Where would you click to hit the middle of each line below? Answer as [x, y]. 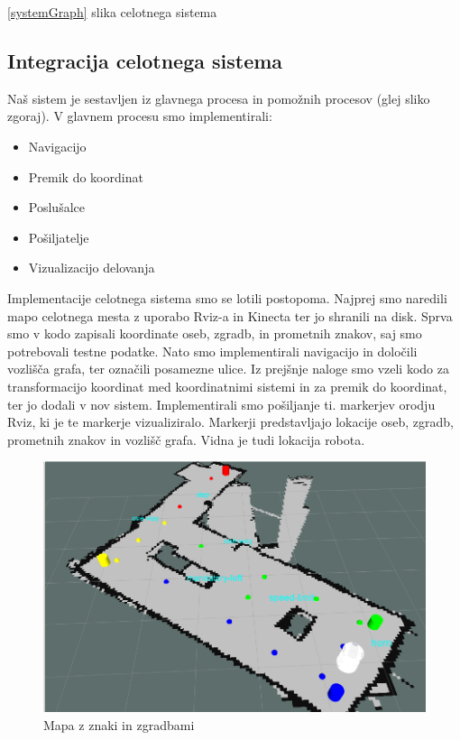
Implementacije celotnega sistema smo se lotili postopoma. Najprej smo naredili [227, 297]
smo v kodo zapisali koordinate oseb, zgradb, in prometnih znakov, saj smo [215, 333]
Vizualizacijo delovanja [92, 268]
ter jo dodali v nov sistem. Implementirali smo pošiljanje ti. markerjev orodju [221, 404]
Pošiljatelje [59, 237]
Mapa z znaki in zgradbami [119, 724]
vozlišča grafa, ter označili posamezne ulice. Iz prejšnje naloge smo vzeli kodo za [228, 369]
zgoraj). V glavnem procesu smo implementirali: [140, 116]
